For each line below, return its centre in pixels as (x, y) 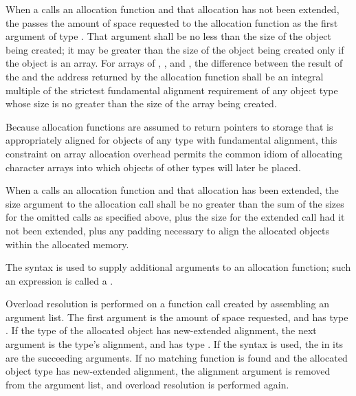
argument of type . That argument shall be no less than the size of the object (169, 36)
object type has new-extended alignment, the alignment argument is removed (168, 371)
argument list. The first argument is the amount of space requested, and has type (177, 317)
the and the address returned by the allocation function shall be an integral (165, 76)
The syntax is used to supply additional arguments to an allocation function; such (178, 267)
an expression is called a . (59, 280)
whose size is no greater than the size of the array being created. (141, 103)
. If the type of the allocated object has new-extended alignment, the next (161, 330)
